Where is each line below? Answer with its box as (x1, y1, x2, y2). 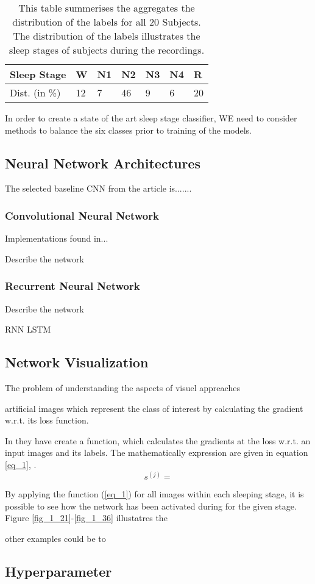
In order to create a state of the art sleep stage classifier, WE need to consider (5, 112, 297, 124)
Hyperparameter (5, 561, 112, 580)
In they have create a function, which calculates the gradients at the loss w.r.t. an (5, 434, 311, 447)
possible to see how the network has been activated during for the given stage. (5, 499, 297, 512)
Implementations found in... (5, 232, 108, 245)
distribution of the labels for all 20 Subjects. (12, 15, 201, 29)
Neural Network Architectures (5, 153, 201, 172)
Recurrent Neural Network (5, 278, 140, 294)
